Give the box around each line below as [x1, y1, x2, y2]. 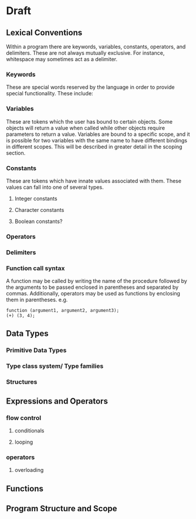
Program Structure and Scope [6, 503, 117, 513]
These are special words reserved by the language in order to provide [6, 84, 175, 91]
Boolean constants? [14, 218, 63, 225]
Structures [6, 378, 38, 386]
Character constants [14, 206, 65, 213]
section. [6, 149, 26, 157]
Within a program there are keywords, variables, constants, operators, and [6, 43, 186, 50]
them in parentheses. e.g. [6, 296, 68, 304]
